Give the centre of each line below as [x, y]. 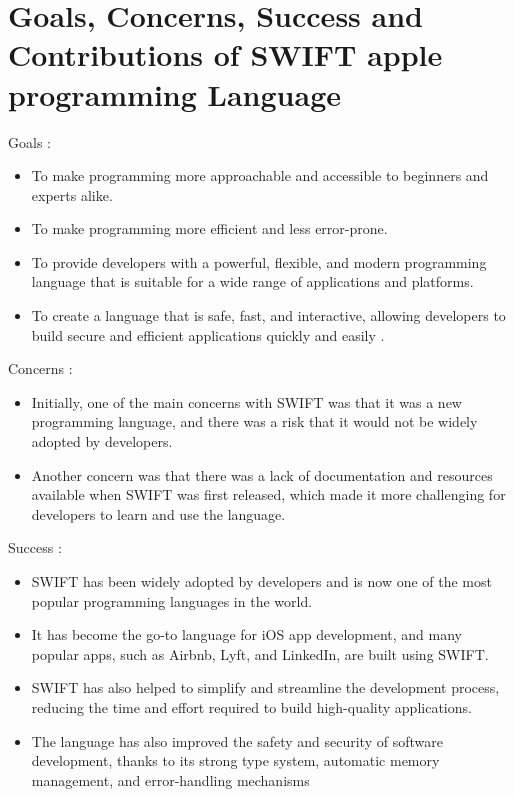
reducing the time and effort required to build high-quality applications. [251, 706]
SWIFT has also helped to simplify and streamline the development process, [265, 687]
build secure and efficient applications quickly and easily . [208, 334]
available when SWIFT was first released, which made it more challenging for [268, 494]
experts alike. [72, 194]
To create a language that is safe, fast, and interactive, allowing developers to [268, 315]
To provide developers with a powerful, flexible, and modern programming [259, 261]
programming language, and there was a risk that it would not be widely [254, 421]
